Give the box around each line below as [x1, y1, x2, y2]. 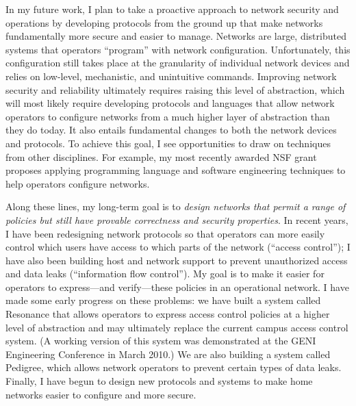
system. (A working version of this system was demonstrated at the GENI [5, 333, 316, 348]
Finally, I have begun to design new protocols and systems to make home [5, 374, 313, 388]
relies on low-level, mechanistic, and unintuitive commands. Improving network [5, 68, 337, 83]
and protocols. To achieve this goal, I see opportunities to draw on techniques [5, 136, 331, 150]
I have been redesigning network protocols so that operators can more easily [5, 226, 325, 240]
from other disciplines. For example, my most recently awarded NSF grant [5, 149, 317, 164]
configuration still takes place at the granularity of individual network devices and [5, 55, 350, 70]
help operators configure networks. [5, 176, 150, 190]
